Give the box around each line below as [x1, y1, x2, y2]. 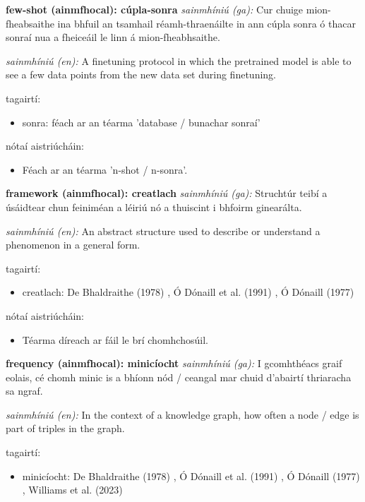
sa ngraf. [6, 383, 43, 398]
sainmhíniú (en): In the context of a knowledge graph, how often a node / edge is [6, 407, 359, 422]
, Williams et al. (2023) [22, 482, 123, 497]
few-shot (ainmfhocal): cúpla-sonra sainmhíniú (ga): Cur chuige [6, 2, 304, 16]
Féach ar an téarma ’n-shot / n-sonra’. [22, 162, 188, 177]
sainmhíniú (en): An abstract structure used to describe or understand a [6, 223, 321, 238]
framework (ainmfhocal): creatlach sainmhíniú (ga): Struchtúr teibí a [6, 186, 328, 201]
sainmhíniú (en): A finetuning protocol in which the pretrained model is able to [6, 53, 352, 68]
